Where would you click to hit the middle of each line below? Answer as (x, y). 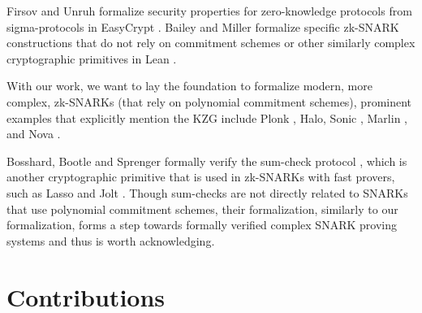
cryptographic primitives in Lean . (92, 58)
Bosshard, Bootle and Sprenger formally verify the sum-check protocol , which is (207, 161)
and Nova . (34, 134)
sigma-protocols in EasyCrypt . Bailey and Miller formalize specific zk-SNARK (203, 26)
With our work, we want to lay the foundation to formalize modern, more (189, 86)
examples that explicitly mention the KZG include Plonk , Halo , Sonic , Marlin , (207, 117)
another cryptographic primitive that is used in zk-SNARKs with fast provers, (201, 177)
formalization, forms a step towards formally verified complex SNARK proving (202, 225)
